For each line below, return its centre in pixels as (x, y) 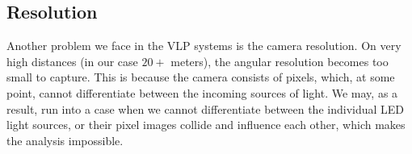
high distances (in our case (72, 61)
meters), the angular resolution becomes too (280, 61)
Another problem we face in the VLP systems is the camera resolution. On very (204, 46)
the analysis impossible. (65, 140)
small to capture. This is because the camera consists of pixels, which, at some (201, 77)
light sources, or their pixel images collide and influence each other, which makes (206, 125)
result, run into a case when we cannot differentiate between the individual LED (206, 108)
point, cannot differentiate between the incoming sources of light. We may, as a (202, 92)
